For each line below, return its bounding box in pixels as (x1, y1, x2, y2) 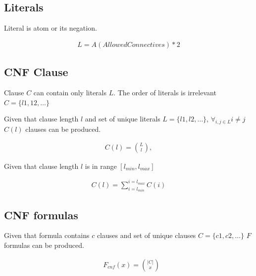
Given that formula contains (4, 230, 90, 240)
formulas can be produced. (4, 240, 84, 250)
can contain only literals (33, 87, 106, 98)
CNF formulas (4, 207, 78, 222)
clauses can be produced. (25, 124, 101, 134)
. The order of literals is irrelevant (113, 87, 216, 98)
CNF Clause (4, 64, 68, 79)
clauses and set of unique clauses (97, 230, 196, 240)
